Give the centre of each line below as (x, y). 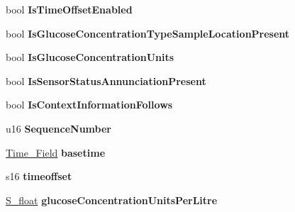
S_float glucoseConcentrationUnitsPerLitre (112, 200)
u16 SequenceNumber (59, 128)
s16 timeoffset (39, 176)
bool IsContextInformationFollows (89, 105)
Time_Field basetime (56, 152)
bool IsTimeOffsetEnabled (69, 9)
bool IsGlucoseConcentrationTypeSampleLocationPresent (148, 33)
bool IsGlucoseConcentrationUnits (90, 57)
